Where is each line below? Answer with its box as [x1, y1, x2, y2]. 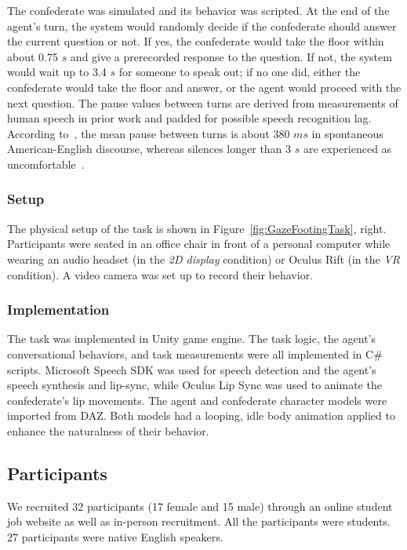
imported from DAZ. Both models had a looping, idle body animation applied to [7, 407, 395, 424]
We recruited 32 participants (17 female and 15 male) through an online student [7, 497, 393, 514]
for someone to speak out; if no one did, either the [118, 64, 361, 80]
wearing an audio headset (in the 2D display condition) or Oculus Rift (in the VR [7, 250, 401, 267]
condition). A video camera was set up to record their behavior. [7, 266, 314, 282]
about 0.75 [7, 48, 58, 64]
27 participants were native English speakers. [7, 528, 223, 545]
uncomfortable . [7, 155, 85, 172]
